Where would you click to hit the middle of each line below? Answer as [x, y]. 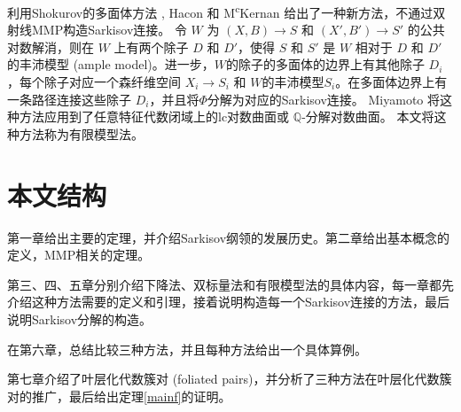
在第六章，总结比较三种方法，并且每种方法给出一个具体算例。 [187, 349]
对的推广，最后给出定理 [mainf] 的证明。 [119, 396]
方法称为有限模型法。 [81, 133]
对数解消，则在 [51, 47]
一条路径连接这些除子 [69, 99]
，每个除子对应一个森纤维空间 [94, 82]
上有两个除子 [151, 47]
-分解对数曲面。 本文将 [368, 117]
